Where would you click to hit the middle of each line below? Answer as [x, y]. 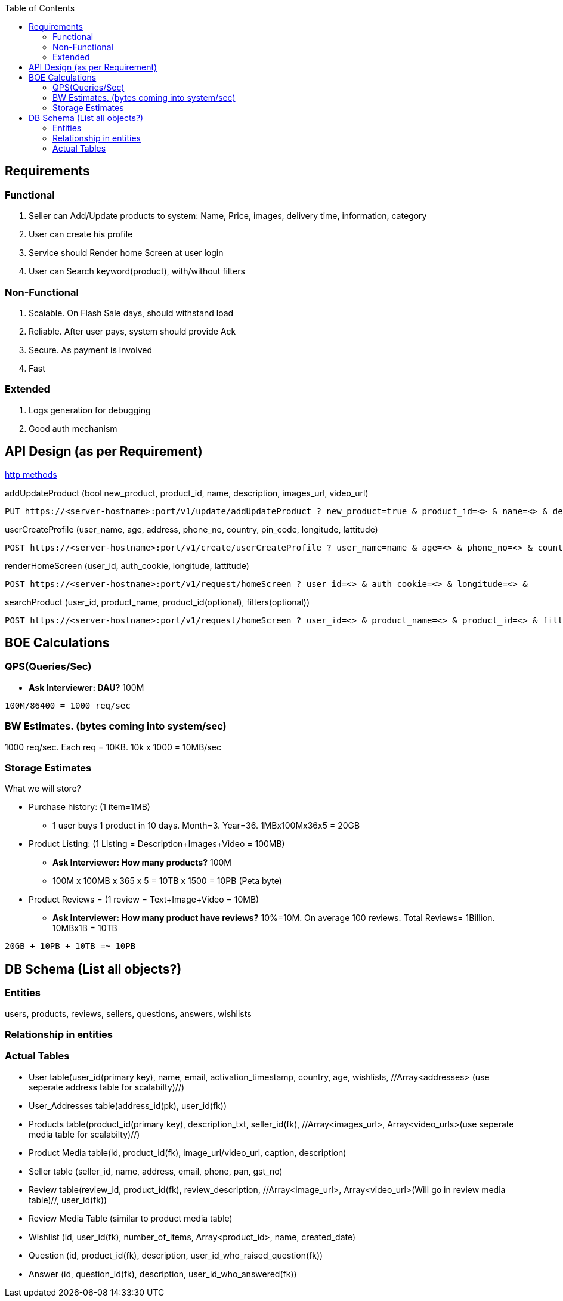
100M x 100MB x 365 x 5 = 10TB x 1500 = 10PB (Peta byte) [167, 881]
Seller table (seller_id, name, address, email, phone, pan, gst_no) [156, 1171]
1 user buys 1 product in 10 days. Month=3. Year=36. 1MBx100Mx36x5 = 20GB [206, 826]
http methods [31, 474]
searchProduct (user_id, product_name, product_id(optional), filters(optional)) [157, 602]
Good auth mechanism [73, 428]
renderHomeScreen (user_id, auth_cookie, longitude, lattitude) [127, 565]
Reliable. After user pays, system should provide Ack [132, 331]
